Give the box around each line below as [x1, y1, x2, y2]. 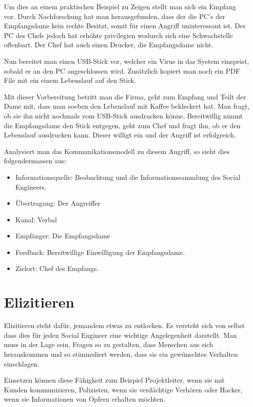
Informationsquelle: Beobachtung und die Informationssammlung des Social [15, 172, 241, 182]
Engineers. [15, 181, 47, 192]
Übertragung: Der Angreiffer [15, 198, 101, 208]
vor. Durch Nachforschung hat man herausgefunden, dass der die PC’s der [4, 11, 225, 21]
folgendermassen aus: [4, 155, 67, 166]
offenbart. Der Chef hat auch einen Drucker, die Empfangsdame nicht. [4, 39, 214, 50]
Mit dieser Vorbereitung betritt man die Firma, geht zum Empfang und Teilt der [4, 91, 246, 101]
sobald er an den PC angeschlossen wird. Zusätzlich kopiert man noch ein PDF [4, 65, 240, 76]
